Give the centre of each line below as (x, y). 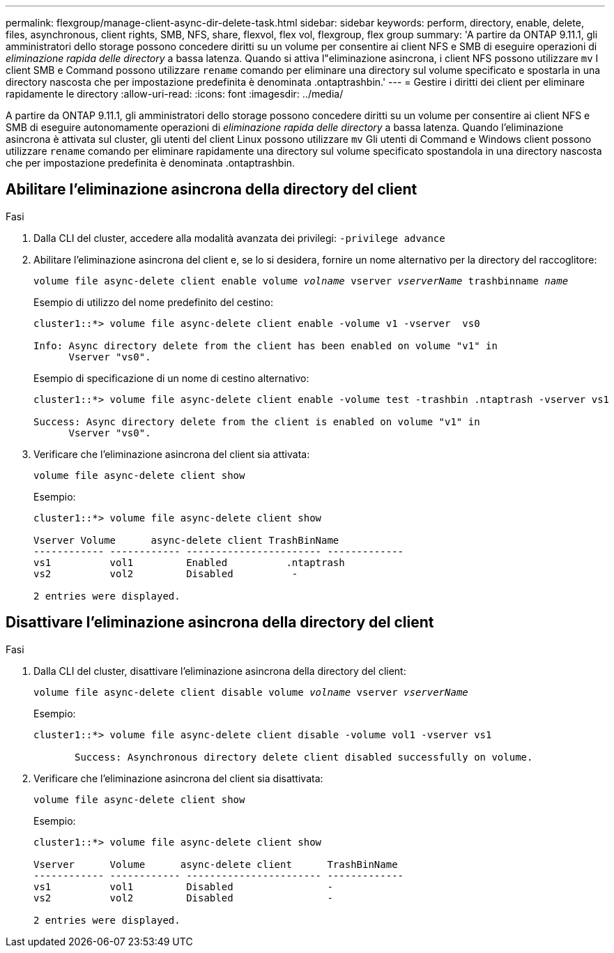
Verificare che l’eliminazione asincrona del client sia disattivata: (178, 778)
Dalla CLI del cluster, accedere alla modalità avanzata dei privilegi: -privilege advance (239, 238)
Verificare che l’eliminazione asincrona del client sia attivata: (172, 454)
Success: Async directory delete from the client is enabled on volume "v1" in (257, 421)
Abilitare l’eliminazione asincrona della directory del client (212, 190)
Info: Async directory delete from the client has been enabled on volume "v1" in (266, 345)
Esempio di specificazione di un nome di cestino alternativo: (171, 378)
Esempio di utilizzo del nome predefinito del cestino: (153, 302)
